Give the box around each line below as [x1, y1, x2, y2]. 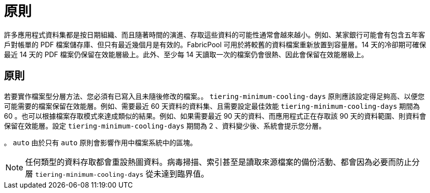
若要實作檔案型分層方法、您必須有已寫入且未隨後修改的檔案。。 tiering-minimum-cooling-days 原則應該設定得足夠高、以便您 [4, 92, 425, 100]
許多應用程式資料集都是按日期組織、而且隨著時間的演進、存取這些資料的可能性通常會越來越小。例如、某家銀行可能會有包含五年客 [4, 30, 425, 39]
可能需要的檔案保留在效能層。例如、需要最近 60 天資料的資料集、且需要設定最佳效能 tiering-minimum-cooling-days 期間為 [4, 101, 420, 110]
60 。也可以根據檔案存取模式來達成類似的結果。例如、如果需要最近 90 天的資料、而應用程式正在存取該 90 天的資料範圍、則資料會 [4, 111, 427, 120]
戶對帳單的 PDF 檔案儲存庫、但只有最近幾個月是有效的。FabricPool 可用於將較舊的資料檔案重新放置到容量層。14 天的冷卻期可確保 [4, 40, 426, 49]
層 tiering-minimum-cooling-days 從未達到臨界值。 [25, 168, 209, 179]
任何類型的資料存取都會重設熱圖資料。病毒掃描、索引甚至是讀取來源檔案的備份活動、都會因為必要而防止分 [25, 157, 420, 167]
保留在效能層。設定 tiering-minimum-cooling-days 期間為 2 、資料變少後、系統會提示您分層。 [4, 121, 326, 130]
